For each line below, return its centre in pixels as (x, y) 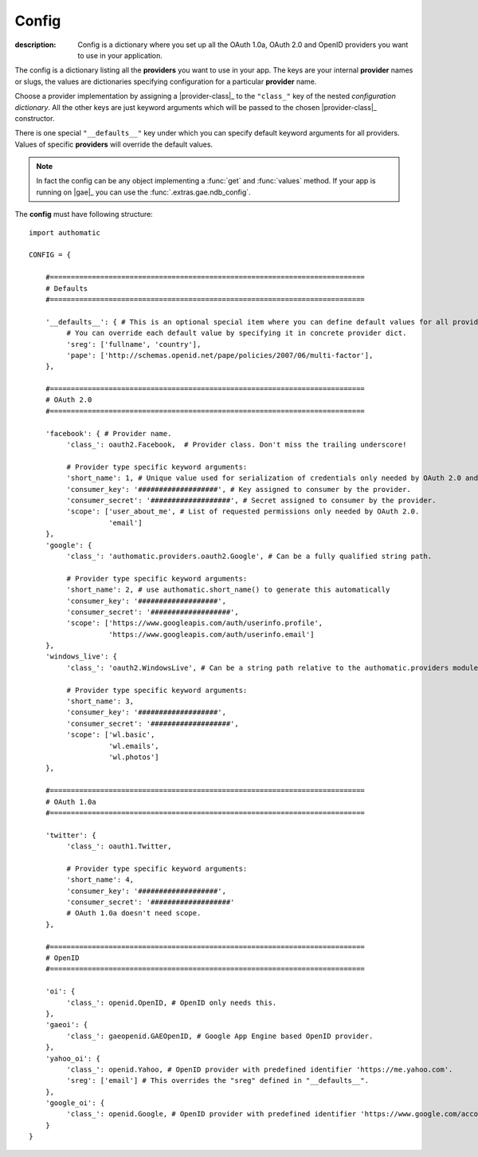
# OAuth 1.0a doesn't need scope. (134, 913)
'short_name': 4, (100, 880)
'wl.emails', (134, 746)
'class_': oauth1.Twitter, (119, 846)
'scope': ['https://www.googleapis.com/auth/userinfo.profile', (195, 623)
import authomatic (65, 232)
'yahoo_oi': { (73, 1058)
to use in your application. (120, 55)
